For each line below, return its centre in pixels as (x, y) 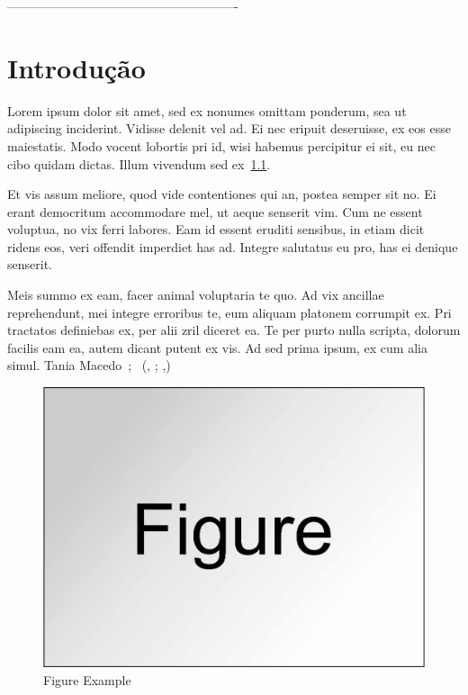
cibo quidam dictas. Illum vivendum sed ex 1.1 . (139, 163)
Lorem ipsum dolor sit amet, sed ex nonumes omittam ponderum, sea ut (207, 110)
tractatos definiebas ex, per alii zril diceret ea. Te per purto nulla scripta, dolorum (234, 330)
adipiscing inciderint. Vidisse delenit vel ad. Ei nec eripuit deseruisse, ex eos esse (229, 128)
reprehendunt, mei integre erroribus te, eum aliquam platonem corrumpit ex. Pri (229, 312)
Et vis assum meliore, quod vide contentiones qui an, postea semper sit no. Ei (222, 194)
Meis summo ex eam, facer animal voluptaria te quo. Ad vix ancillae (196, 295)
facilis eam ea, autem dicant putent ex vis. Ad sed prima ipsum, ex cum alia (217, 347)
